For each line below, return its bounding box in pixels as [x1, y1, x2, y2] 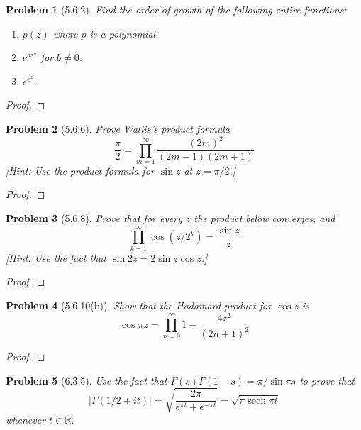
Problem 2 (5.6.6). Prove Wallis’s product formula [6, 121, 230, 136]
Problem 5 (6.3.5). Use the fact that [6, 373, 167, 387]
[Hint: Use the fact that [6, 250, 107, 265]
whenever [6, 412, 45, 426]
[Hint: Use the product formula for [6, 162, 155, 177]
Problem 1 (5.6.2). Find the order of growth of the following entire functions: [6, 2, 347, 16]
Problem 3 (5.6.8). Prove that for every [6, 211, 182, 226]
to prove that [299, 373, 355, 387]
